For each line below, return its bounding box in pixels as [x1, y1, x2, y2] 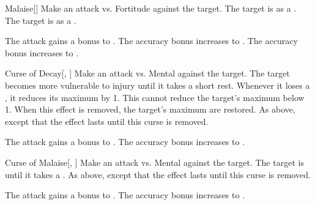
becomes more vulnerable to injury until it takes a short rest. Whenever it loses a [5, 78, 310, 91]
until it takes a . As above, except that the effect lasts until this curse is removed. [5, 168, 311, 181]
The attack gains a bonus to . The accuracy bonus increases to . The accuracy [5, 34, 298, 47]
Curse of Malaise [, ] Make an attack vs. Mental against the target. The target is [5, 155, 304, 168]
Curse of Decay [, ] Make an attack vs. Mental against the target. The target [5, 67, 290, 80]
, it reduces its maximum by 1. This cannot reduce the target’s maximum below [5, 91, 305, 103]
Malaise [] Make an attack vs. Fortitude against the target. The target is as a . [5, 2, 297, 14]
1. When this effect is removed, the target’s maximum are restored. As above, [5, 103, 295, 116]
